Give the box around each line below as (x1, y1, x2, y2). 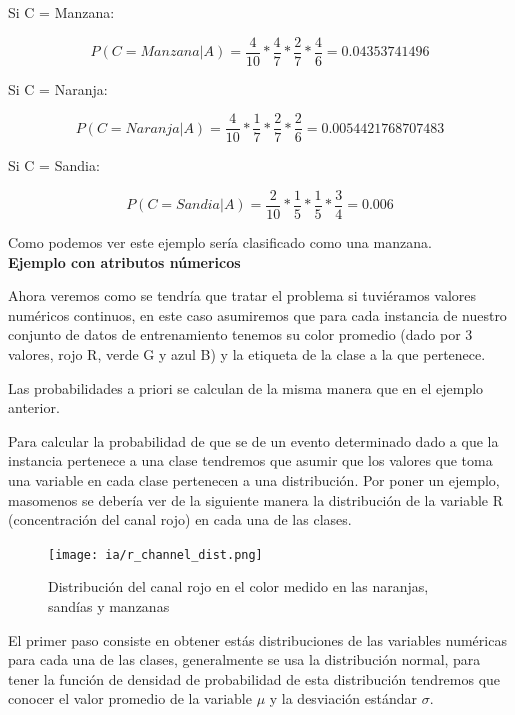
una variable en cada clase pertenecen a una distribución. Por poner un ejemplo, (8, 469, 500, 490)
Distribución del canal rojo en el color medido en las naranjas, (48, 576, 429, 597)
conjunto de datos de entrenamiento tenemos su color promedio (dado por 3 (8, 324, 473, 345)
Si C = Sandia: (8, 155, 100, 176)
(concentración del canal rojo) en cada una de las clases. (8, 509, 352, 530)
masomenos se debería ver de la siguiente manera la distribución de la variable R (8, 489, 504, 510)
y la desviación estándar (269, 688, 417, 709)
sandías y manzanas (48, 595, 170, 616)
